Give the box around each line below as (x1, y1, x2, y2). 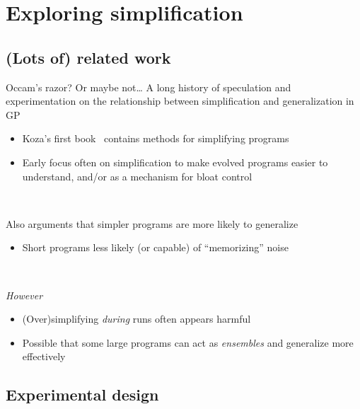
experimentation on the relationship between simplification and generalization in (6, 93, 354, 108)
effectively (22, 349, 66, 364)
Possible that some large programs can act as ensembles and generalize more (22, 335, 354, 350)
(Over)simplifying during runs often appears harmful (22, 311, 251, 326)
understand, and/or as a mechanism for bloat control (22, 168, 252, 183)
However (6, 287, 43, 302)
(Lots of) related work (6, 46, 171, 68)
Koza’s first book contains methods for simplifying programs (22, 131, 289, 146)
